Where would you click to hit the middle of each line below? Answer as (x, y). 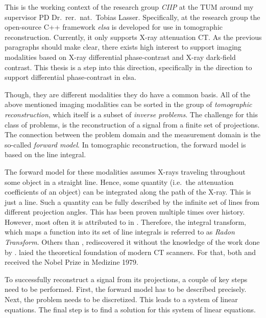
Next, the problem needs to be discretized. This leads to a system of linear (121, 299)
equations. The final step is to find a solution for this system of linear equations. (130, 309)
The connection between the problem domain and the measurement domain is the (133, 134)
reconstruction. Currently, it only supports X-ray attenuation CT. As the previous (133, 37)
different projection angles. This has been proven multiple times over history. (125, 212)
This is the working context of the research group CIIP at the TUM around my (129, 7)
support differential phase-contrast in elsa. (70, 77)
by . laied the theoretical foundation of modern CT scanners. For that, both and (130, 252)
